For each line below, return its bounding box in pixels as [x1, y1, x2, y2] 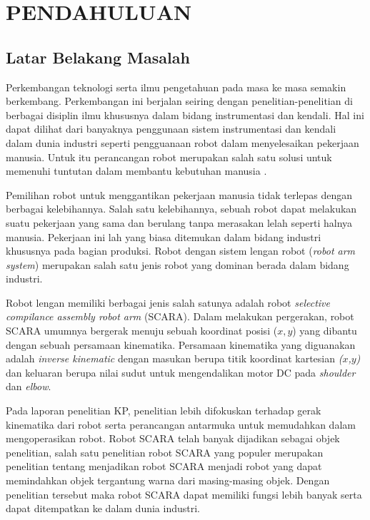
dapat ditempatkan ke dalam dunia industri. [6, 501, 201, 516]
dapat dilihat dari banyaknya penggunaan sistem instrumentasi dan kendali [6, 121, 336, 136]
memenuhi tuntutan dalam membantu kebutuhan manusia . [6, 163, 267, 178]
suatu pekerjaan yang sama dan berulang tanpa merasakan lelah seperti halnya [6, 215, 353, 230]
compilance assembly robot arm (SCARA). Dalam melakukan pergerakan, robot [6, 309, 354, 324]
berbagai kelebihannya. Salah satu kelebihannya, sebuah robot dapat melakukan [6, 201, 357, 216]
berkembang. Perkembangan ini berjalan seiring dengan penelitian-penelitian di [6, 93, 353, 108]
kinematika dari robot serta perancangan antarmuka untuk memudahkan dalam [6, 417, 356, 432]
